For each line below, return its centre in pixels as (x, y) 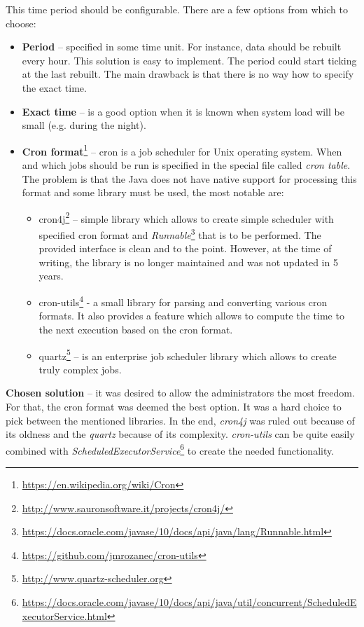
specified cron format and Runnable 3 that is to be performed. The (180, 234)
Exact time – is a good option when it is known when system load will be (183, 111)
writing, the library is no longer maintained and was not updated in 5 (188, 262)
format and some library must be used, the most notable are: (153, 192)
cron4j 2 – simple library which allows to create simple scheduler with (186, 217)
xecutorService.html (64, 615)
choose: (21, 23)
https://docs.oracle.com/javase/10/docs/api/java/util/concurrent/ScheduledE (189, 601)
